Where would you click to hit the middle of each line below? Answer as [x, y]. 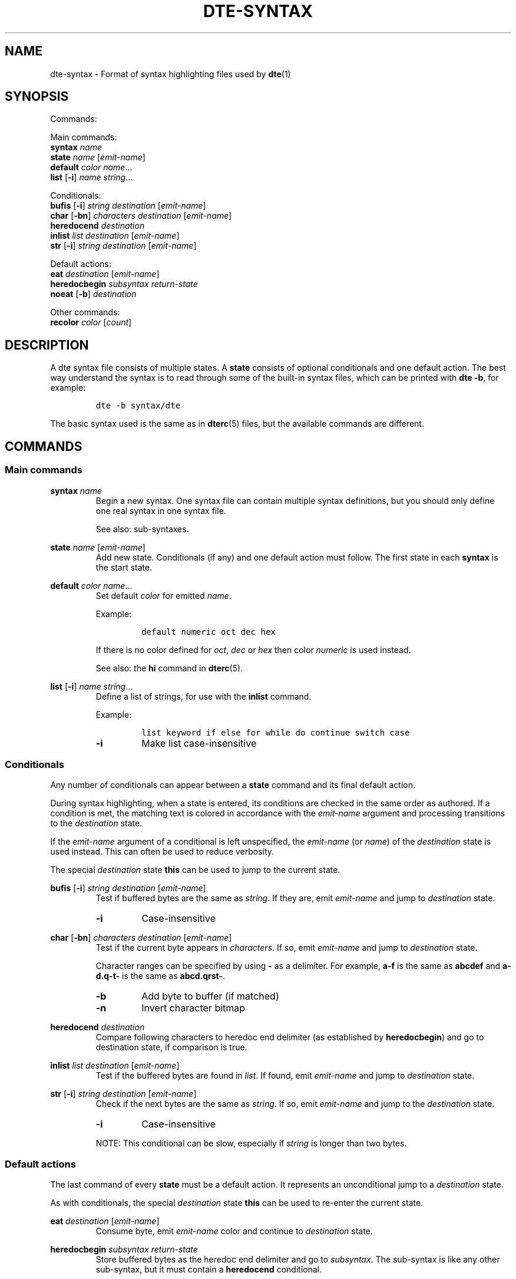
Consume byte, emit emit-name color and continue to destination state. [234, 1231]
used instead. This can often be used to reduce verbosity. [162, 852]
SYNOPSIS [37, 97]
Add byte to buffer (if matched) [210, 996]
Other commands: [85, 312]
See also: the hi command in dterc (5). [169, 668]
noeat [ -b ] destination [93, 294]
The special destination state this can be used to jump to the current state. [195, 870]
